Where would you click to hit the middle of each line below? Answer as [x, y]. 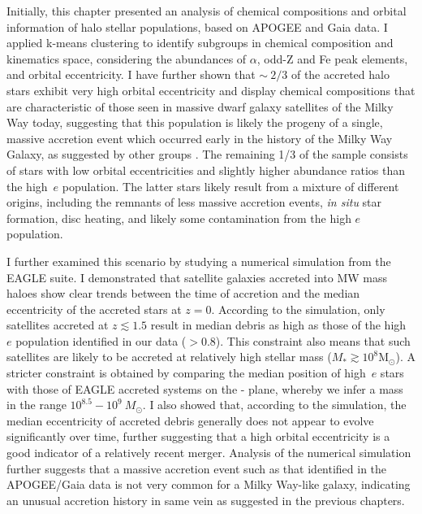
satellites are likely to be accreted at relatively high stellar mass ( [169, 357]
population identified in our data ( [101, 340]
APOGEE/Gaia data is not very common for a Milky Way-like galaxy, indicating [209, 484]
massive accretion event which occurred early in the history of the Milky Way [200, 138]
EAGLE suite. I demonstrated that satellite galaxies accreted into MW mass [197, 277]
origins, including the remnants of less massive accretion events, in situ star [194, 202]
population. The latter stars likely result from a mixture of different [230, 186]
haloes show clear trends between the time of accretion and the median [183, 293]
